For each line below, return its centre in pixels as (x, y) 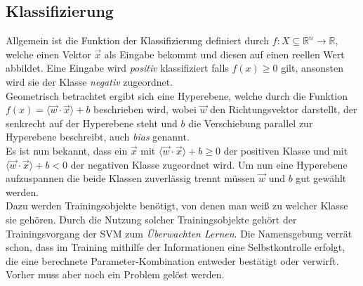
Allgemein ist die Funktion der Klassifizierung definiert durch (138, 40)
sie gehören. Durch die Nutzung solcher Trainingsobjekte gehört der (151, 219)
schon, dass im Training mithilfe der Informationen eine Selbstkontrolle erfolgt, (176, 247)
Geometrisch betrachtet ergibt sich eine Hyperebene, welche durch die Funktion (177, 95)
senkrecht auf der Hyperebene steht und (92, 123)
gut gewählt (321, 178)
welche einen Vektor (48, 54)
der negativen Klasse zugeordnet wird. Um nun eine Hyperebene (209, 164)
